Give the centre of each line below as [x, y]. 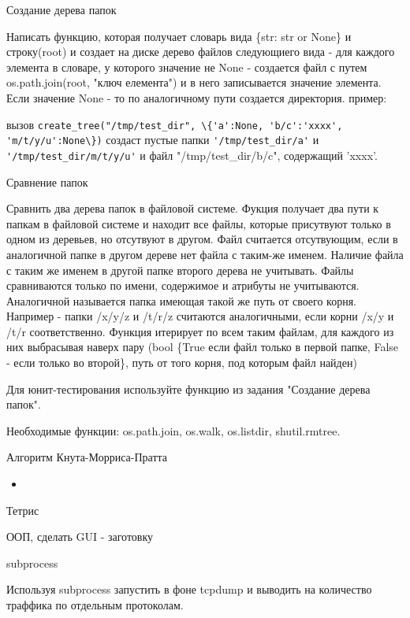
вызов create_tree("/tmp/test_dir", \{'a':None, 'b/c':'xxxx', [175, 124]
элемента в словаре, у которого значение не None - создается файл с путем [187, 67]
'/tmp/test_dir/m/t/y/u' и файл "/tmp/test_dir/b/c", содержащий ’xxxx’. [192, 155]
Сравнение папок [47, 181]
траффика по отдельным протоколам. [95, 605]
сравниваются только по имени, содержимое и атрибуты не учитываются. [183, 285]
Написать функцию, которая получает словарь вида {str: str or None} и [179, 36]
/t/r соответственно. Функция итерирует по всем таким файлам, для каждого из [200, 331]
